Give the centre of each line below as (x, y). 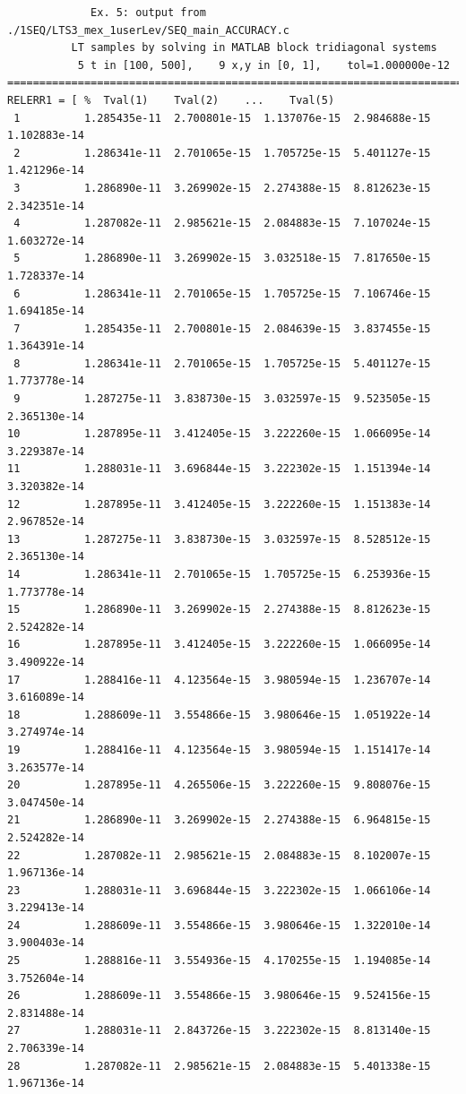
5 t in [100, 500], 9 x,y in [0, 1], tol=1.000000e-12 (263, 65)
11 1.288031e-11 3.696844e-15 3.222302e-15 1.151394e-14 (219, 469)
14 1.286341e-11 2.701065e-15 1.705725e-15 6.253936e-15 (219, 574)
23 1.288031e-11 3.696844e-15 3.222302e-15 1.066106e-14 (219, 890)
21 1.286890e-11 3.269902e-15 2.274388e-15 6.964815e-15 (219, 820)
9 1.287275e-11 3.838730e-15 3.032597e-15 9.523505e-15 (222, 399)
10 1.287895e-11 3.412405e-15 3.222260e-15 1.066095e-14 (219, 434)
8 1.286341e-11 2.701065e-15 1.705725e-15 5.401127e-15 (222, 363)
